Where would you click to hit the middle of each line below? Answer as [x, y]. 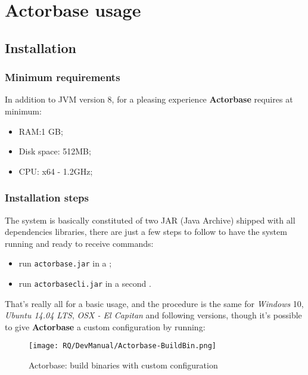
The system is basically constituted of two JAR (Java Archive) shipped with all [150, 220]
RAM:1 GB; [41, 131]
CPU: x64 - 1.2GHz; [56, 171]
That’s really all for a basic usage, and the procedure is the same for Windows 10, [154, 303]
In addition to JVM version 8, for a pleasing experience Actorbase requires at [149, 99]
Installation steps [47, 198]
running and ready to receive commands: [79, 243]
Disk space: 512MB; [55, 151]
